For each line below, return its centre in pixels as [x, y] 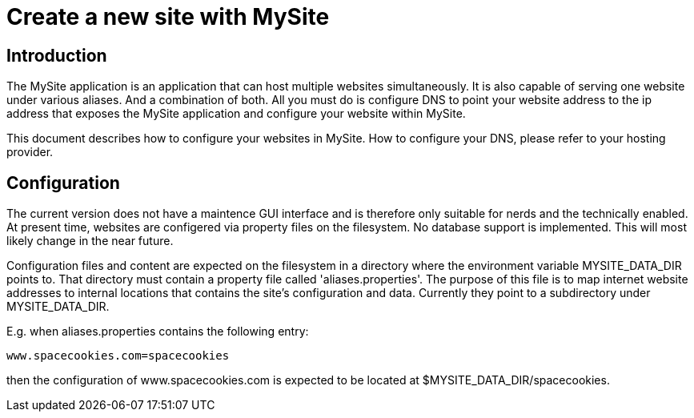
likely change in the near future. [90, 241]
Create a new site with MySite [168, 17]
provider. [30, 152]
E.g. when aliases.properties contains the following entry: [158, 332]
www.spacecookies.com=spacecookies [118, 356]
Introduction [57, 55]
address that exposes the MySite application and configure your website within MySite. [236, 114]
